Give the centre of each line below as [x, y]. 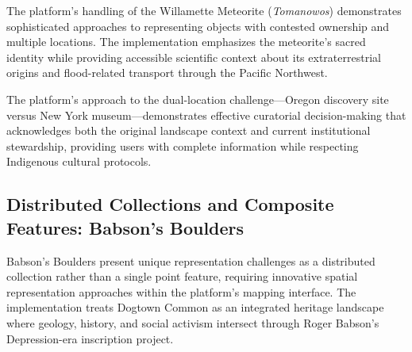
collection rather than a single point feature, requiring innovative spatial [182, 276]
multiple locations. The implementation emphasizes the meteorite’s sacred [186, 42]
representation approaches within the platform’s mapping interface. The [181, 291]
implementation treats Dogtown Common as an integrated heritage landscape [195, 307]
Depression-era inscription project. [90, 338]
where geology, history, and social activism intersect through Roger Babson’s [193, 322]
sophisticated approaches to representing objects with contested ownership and [198, 26]
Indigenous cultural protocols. [79, 161]
